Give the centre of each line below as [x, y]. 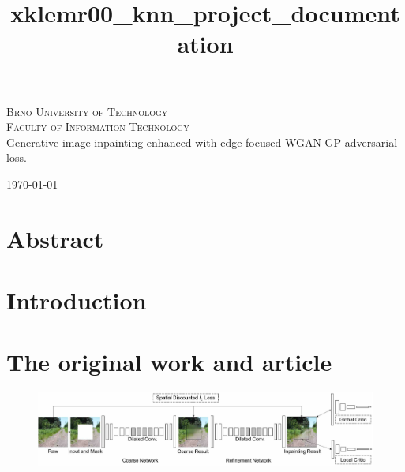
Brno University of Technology [87, 111]
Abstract [55, 238]
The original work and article [169, 362]
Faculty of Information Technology [98, 127]
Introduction [77, 300]
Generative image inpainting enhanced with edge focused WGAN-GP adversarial [202, 142]
